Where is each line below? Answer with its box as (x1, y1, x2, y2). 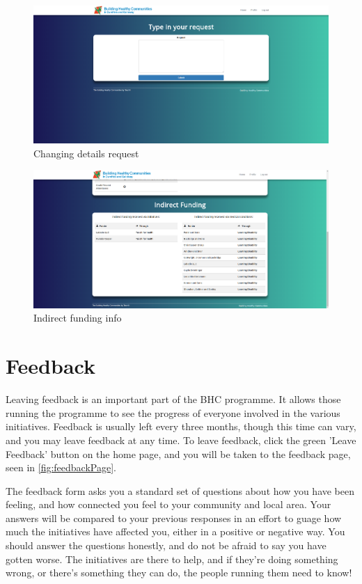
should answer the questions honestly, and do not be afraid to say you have (6, 538, 326, 553)
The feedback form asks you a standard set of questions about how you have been (6, 483, 355, 498)
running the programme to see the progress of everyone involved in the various (6, 405, 340, 420)
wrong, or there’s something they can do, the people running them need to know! (6, 565, 352, 580)
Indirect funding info (33, 310, 122, 325)
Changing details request (33, 145, 139, 160)
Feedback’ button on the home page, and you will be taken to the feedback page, (6, 446, 351, 461)
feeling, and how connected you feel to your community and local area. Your (6, 497, 331, 512)
